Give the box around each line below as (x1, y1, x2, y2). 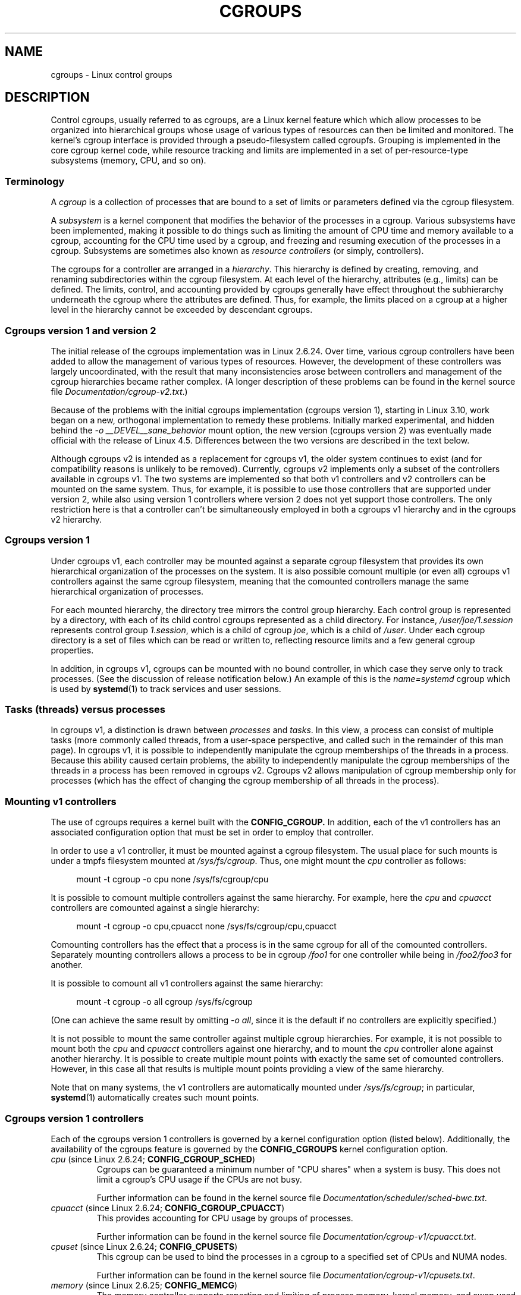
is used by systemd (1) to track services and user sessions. (51, 683, 281, 694)
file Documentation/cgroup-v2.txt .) (51, 386, 188, 397)
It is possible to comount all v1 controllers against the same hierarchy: (51, 978, 324, 989)
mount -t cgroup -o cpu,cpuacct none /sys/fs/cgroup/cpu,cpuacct (76, 921, 337, 932)
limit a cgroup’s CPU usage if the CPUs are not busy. (96, 1174, 302, 1184)
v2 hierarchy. (51, 514, 102, 524)
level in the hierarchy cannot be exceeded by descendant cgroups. (51, 304, 313, 315)
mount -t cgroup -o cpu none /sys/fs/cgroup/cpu (76, 874, 269, 885)
